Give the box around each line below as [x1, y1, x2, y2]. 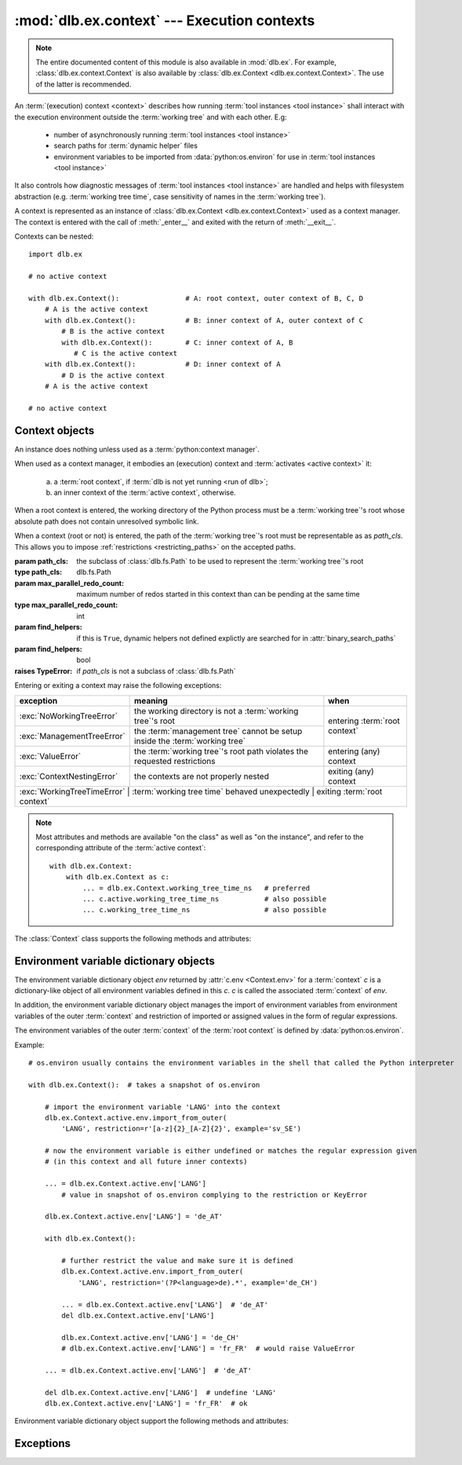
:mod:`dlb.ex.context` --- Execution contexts [14, 12, 315, 29]
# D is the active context [61, 371, 166, 380]
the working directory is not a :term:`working [133, 705, 299, 716]
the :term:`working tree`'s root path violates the [133, 746, 309, 757]
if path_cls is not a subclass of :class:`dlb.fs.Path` [76, 666, 236, 675]
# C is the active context [73, 349, 178, 357]
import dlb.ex [28, 250, 82, 259]
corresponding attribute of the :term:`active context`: [35, 843, 206, 853]
